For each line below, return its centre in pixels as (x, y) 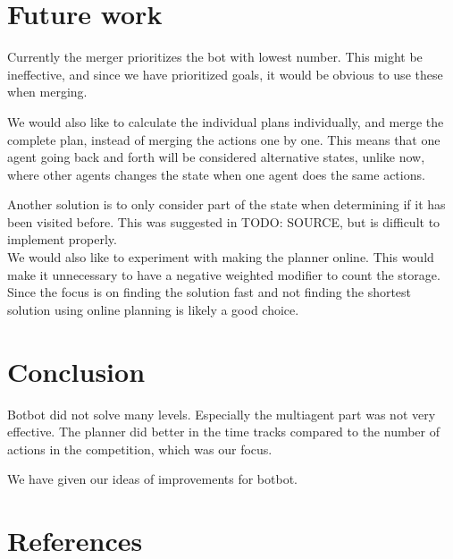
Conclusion (76, 371)
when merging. (47, 92)
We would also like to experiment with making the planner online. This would (221, 257)
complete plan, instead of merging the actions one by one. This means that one (224, 139)
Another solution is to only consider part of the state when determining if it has (226, 204)
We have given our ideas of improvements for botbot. (152, 479)
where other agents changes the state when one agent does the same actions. (216, 174)
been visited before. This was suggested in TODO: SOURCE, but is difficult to (224, 221)
